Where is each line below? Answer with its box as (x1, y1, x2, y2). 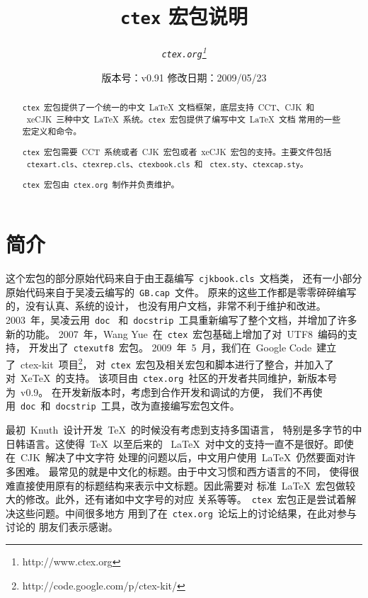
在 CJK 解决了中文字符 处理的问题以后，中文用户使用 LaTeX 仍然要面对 (6, 450, 346, 465)
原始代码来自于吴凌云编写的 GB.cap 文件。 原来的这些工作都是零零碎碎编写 (6, 284, 357, 299)
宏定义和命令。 (22, 125, 82, 137)
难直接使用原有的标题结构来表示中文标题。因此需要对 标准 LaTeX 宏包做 (6, 478, 346, 492)
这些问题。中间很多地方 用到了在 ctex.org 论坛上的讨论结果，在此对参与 (15, 505, 357, 520)
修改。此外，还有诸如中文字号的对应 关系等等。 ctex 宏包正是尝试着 (25, 492, 347, 507)
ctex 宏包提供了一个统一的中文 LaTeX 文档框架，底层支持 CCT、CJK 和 (22, 101, 315, 113)
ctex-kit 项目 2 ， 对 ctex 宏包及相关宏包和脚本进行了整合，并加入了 (20, 354, 334, 371)
